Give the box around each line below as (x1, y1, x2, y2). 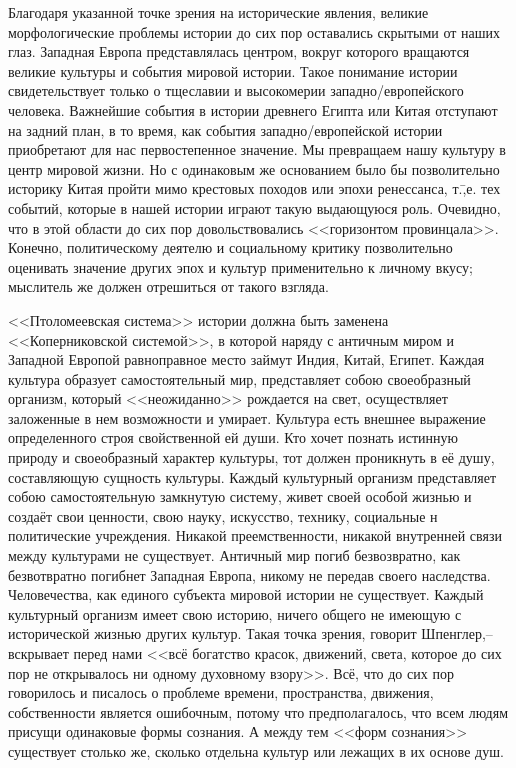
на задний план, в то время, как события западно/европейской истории (8, 119, 443, 140)
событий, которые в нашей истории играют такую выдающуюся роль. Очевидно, (8, 197, 501, 218)
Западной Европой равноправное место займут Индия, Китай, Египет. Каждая (8, 349, 485, 370)
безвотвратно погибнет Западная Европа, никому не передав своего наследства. (8, 564, 491, 585)
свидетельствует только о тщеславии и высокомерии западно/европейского (8, 80, 464, 101)
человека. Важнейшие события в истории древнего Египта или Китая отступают (8, 99, 498, 120)
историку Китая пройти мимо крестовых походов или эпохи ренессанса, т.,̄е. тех (8, 178, 501, 199)
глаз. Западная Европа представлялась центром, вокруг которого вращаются (8, 41, 470, 62)
